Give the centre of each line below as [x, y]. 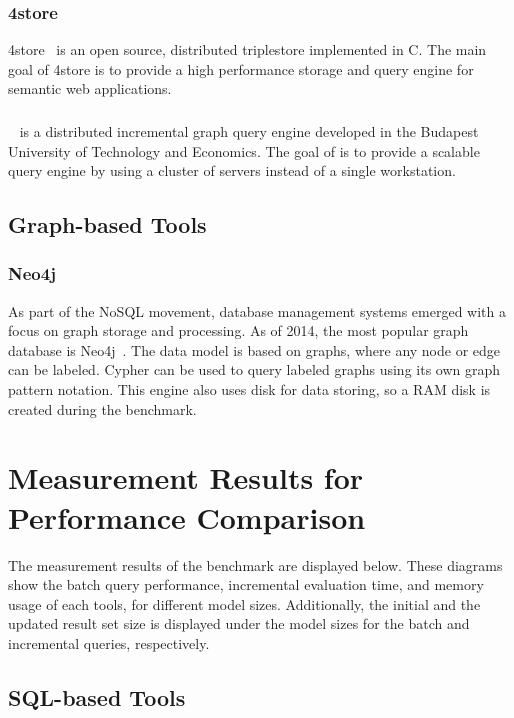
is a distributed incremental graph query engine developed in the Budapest [249, 130]
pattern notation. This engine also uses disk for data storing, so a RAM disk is [249, 389]
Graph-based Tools [107, 224]
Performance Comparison [187, 516]
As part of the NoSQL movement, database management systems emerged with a [257, 310]
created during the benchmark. [102, 408]
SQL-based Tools [97, 696]
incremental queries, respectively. [109, 642]
